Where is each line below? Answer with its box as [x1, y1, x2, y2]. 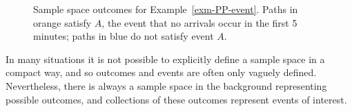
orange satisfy [33, 15, 92, 29]
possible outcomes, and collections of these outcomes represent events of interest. [6, 92, 347, 106]
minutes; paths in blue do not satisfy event [33, 29, 214, 43]
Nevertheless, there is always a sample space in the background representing [6, 78, 327, 92]
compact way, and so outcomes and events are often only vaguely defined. [6, 65, 317, 79]
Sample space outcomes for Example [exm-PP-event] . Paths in [33, 2, 298, 16]
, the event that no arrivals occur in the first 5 [101, 15, 297, 29]
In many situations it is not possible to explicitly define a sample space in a [6, 51, 325, 66]
